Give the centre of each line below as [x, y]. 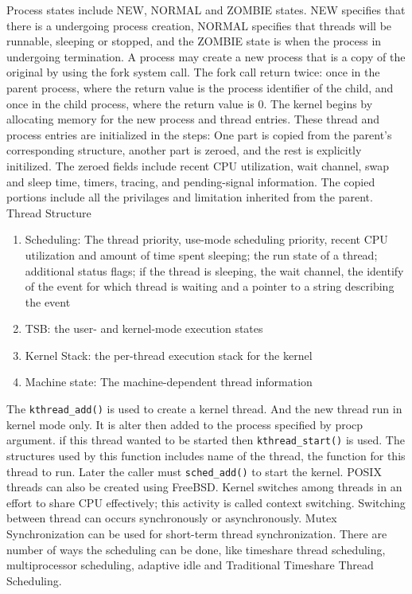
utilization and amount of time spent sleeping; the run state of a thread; [201, 254]
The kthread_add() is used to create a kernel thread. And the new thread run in [204, 409]
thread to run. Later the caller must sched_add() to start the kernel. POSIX [194, 471]
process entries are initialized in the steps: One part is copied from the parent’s [199, 134]
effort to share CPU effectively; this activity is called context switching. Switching [206, 502]
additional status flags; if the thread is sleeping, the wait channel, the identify [214, 270]
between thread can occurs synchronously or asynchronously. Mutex [172, 518]
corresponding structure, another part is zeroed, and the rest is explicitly [184, 150]
